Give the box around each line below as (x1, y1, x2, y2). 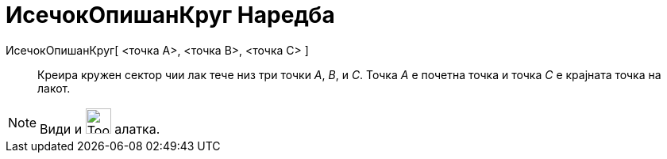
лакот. (37, 81, 71, 95)
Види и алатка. (40, 120, 160, 137)
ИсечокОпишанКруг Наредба (6, 2, 335, 28)
